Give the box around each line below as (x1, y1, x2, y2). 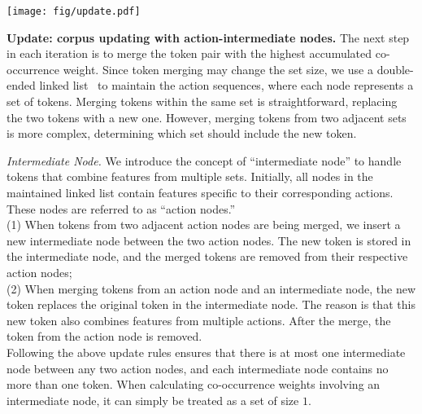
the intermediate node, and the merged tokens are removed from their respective (7, 248, 408, 265)
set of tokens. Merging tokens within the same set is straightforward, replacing (7, 93, 398, 110)
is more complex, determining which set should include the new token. (7, 125, 357, 142)
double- (376, 60, 414, 77)
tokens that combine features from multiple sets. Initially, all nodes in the (7, 168, 373, 185)
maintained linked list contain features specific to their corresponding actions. (7, 184, 394, 200)
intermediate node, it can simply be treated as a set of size (7, 391, 299, 408)
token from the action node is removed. (7, 328, 202, 345)
